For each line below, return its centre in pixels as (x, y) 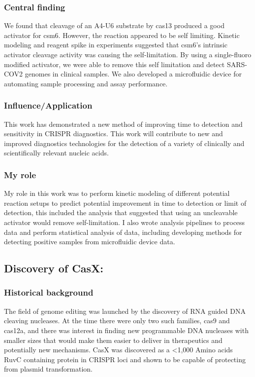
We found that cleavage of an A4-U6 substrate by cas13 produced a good (114, 25)
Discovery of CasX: (54, 268)
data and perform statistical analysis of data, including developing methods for (123, 232)
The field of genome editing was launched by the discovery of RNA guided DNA (125, 311)
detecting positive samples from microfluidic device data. (90, 242)
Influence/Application (48, 105)
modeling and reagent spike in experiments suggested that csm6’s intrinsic (116, 45)
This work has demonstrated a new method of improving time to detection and (123, 124)
